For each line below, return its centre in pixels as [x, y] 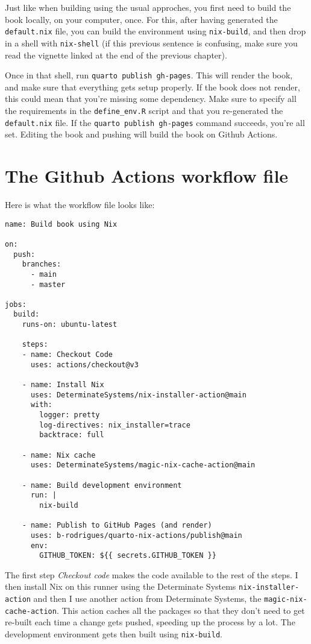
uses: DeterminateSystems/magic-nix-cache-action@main [143, 465]
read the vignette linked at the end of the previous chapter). [116, 55]
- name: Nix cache [59, 455]
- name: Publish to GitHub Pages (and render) [117, 526]
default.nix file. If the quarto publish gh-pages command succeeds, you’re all [155, 122]
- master [48, 284]
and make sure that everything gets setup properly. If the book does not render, [152, 87]
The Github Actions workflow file [147, 176]
